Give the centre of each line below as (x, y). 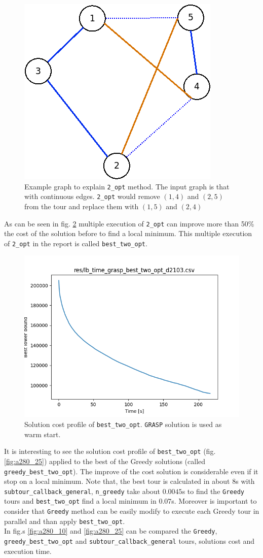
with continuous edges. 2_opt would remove (92, 196)
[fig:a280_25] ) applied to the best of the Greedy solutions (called (105, 461)
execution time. (28, 551)
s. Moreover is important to (214, 501)
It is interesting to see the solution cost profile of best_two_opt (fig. (110, 451)
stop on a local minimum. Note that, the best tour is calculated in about (117, 481)
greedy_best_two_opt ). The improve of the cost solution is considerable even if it (131, 471)
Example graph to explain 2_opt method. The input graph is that (127, 186)
